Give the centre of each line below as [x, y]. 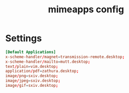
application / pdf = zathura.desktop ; [42, 71]
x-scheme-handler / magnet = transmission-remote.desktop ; [65, 57]
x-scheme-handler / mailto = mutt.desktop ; [48, 62]
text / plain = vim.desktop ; [32, 66]
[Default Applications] [31, 52]
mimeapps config [86, 10]
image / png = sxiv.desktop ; [32, 76]
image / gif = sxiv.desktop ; [32, 86]
